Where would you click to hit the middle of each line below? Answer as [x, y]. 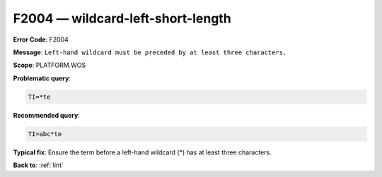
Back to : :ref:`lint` [38, 165]
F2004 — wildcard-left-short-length [122, 18]
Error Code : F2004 [41, 39]
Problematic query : [42, 78]
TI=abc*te [45, 134]
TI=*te [39, 97]
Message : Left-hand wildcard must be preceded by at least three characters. [150, 52]
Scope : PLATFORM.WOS [50, 65]
